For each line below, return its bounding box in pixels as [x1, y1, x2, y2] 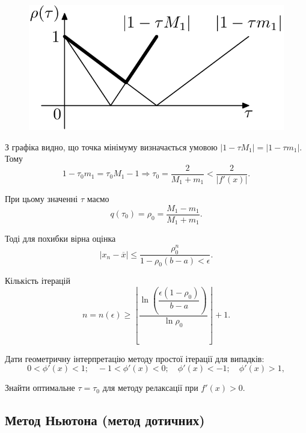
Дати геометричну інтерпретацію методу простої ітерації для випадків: [5, 352, 265, 364]
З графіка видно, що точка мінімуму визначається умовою [5, 140, 218, 153]
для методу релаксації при [102, 381, 198, 394]
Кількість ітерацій [5, 274, 70, 287]
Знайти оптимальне [5, 381, 75, 394]
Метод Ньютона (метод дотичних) [5, 411, 205, 429]
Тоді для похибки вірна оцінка [5, 232, 116, 245]
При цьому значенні [5, 192, 78, 204]
